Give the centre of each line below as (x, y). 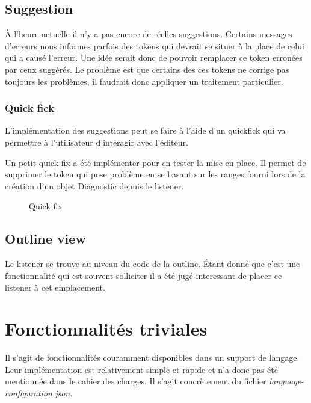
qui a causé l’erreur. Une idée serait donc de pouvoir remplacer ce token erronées (154, 57)
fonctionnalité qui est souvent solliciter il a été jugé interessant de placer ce (143, 275)
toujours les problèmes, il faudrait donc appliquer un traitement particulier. (144, 81)
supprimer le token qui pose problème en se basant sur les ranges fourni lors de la (155, 174)
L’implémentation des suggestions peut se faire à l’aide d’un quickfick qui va (145, 130)
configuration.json (38, 392)
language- (287, 381)
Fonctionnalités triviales (106, 329)
